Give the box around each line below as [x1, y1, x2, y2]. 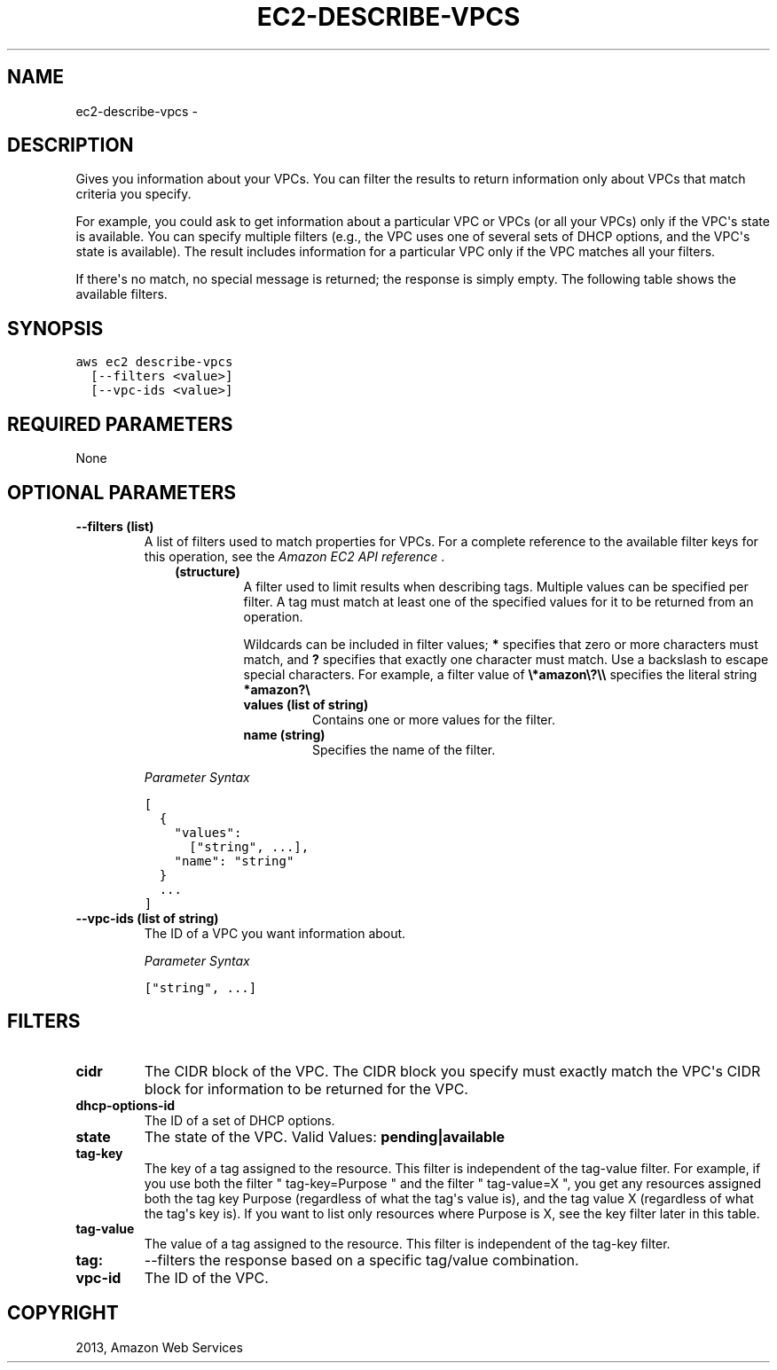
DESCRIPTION [7, 134, 134, 157]
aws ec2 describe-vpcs [75, 355, 233, 370]
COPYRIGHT [7, 1302, 119, 1325]
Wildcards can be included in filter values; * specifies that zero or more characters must [243, 636, 758, 652]
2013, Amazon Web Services [75, 1339, 243, 1355]
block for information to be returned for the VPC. [144, 1079, 468, 1098]
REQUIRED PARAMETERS [7, 412, 233, 435]
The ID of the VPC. [144, 1268, 269, 1287]
